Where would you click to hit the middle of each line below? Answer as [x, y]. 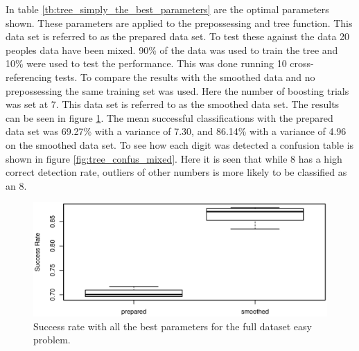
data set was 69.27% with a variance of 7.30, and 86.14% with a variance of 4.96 [176, 131]
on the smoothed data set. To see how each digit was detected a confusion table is [180, 144]
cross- [302, 63]
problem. [52, 340]
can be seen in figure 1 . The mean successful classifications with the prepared [169, 117]
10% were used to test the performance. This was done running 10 [146, 63]
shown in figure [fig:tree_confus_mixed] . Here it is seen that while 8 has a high [174, 158]
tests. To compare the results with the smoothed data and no [185, 76]
